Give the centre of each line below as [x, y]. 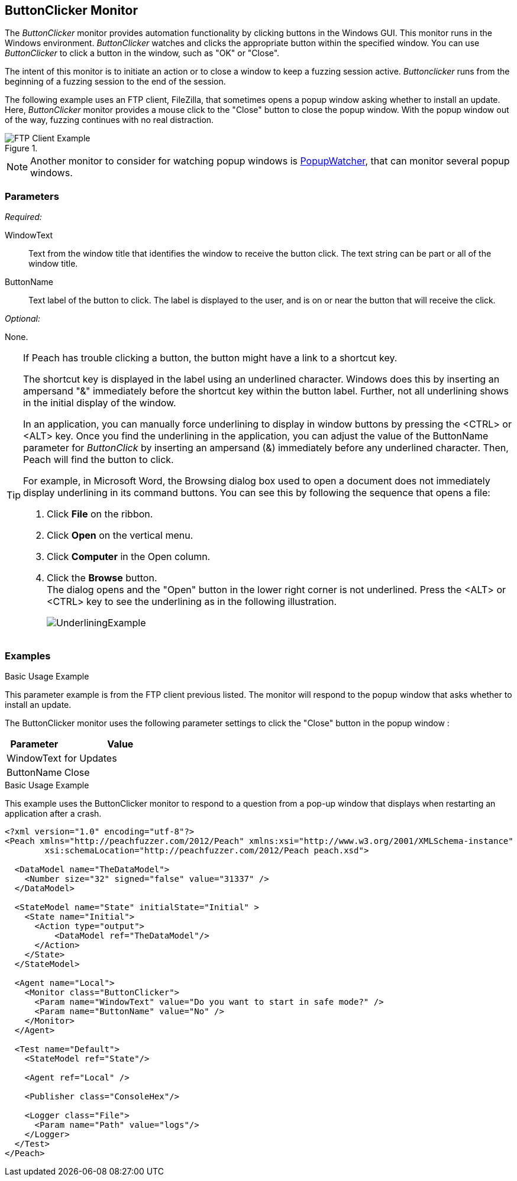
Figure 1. [21, 148]
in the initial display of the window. [100, 403]
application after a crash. [53, 813]
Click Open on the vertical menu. [120, 536]
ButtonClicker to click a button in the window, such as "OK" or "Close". [142, 53]
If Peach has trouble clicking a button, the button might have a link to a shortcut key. [210, 358]
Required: [23, 217]
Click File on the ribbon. [100, 514]
